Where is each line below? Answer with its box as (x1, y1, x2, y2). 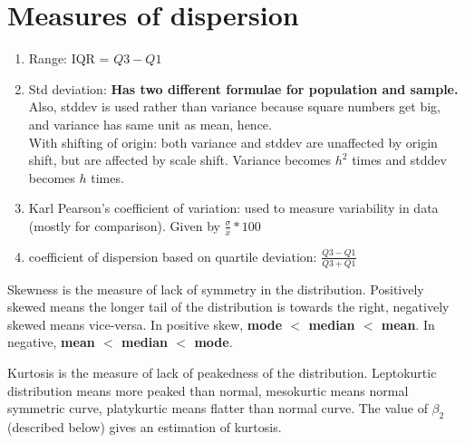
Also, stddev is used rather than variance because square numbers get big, (28, 97, 441, 116)
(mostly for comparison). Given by (28, 216, 220, 235)
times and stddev (352, 150, 447, 169)
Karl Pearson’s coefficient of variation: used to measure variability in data (28, 198, 439, 217)
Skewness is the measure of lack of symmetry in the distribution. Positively (7, 279, 424, 298)
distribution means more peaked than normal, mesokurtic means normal (7, 380, 409, 400)
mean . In (381, 314, 435, 333)
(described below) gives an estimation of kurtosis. (7, 417, 282, 436)
